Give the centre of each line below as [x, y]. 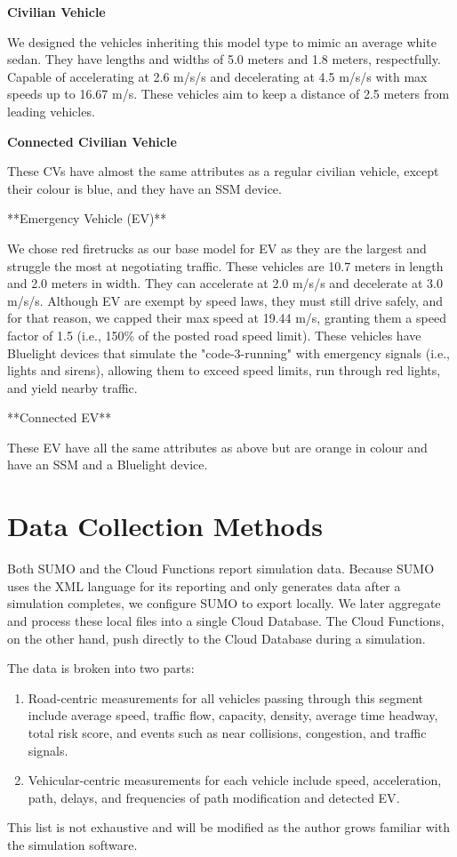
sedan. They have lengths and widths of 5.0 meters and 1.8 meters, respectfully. [224, 59]
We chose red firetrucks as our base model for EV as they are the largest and [217, 248]
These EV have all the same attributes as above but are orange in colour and [217, 447]
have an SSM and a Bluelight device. [108, 465]
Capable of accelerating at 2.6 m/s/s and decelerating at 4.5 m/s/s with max [217, 76]
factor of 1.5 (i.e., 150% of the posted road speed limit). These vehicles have [214, 335]
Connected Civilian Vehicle [92, 141]
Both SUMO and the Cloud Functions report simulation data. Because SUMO [221, 569]
